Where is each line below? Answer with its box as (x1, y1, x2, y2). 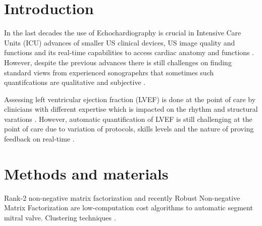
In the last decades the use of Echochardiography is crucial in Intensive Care (4, 27, 241, 38)
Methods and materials (4, 163, 169, 184)
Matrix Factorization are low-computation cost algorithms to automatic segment (4, 202, 253, 213)
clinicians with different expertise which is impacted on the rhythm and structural (4, 104, 258, 114)
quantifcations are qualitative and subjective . (4, 77, 146, 87)
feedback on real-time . (4, 133, 75, 144)
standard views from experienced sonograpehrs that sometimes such (4, 67, 214, 77)
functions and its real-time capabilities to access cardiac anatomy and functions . (4, 47, 254, 58)
